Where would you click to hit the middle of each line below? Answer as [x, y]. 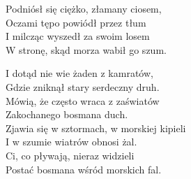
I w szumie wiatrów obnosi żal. [71, 142]
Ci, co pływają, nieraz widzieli [70, 155]
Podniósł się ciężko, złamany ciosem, [84, 8]
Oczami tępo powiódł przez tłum [76, 22]
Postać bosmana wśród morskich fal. [84, 169]
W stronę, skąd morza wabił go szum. [86, 49]
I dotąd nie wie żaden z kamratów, [79, 73]
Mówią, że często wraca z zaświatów [83, 100]
